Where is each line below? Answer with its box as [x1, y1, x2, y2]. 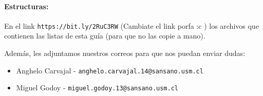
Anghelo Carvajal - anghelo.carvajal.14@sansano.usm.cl [16, 65, 203, 75]
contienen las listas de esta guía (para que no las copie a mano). [4, 30, 205, 41]
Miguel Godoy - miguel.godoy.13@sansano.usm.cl [16, 82, 178, 93]
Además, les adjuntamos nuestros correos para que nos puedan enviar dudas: [4, 48, 246, 59]
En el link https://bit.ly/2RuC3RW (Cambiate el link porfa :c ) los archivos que [4, 20, 259, 31]
